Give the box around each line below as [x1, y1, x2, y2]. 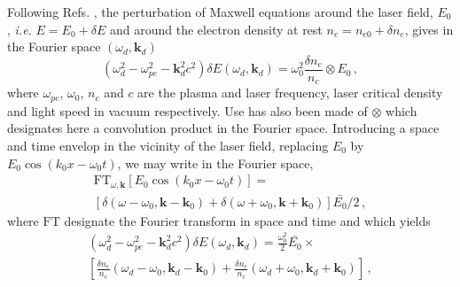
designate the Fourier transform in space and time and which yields [64, 211, 431, 229]
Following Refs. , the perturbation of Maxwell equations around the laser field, [7, 3, 433, 20]
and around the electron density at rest [109, 19, 323, 38]
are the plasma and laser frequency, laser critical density [137, 83, 443, 102]
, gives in [404, 19, 454, 38]
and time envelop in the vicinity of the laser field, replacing [7, 136, 329, 154]
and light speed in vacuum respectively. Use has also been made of [7, 101, 368, 120]
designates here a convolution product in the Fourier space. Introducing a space [7, 119, 440, 137]
